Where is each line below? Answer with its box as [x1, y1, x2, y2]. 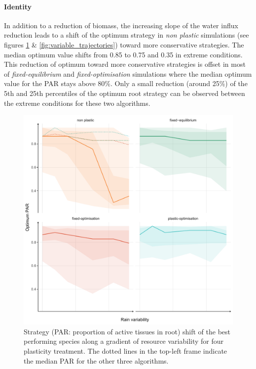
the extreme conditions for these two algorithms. [4, 97, 150, 108]
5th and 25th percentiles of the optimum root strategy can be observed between [4, 88, 245, 98]
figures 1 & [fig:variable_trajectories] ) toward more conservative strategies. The [4, 39, 244, 49]
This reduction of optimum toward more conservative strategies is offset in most [4, 59, 246, 69]
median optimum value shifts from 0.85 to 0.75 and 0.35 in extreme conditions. [4, 49, 243, 59]
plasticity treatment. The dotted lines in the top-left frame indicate [24, 345, 227, 356]
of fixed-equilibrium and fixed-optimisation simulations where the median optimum [4, 68, 252, 79]
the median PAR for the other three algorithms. [24, 355, 169, 366]
